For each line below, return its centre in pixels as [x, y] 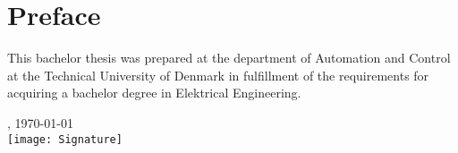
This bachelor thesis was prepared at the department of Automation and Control [229, 58]
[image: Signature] [65, 139]
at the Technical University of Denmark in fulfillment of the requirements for [218, 75]
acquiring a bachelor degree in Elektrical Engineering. [154, 93]
